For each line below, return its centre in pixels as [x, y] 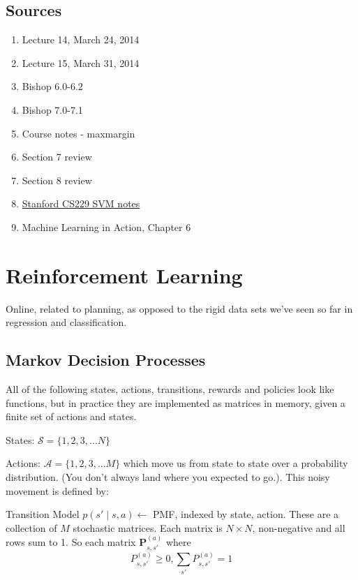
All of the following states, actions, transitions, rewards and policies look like [170, 389]
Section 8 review [57, 180]
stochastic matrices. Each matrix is [148, 527]
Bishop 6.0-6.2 [52, 86]
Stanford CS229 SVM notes [81, 203]
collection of [31, 527]
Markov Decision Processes [106, 360]
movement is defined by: [57, 490]
